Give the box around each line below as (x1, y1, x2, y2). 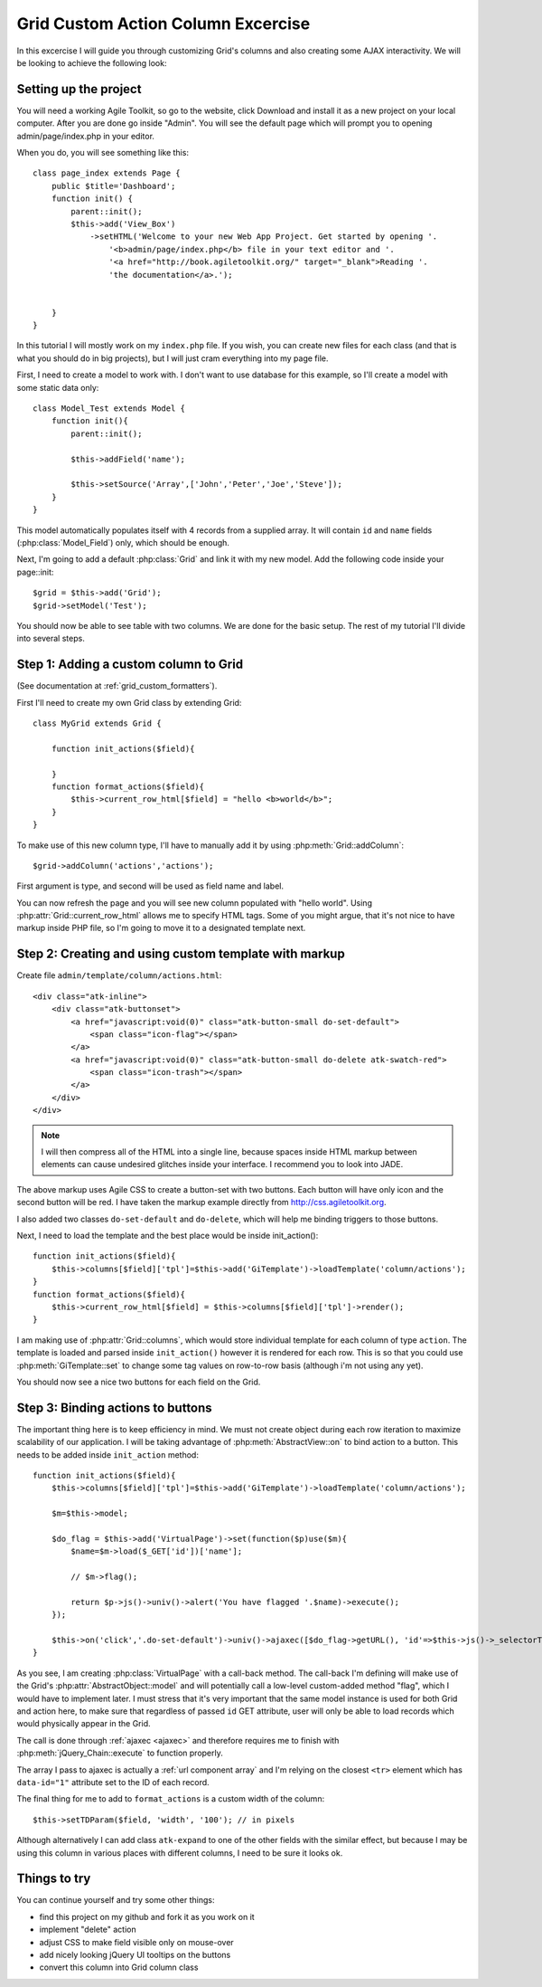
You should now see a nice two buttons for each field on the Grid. (16, 1376, 261, 1387)
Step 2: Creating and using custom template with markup (16, 946, 345, 962)
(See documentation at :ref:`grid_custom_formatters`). (16, 680, 218, 691)
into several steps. (16, 633, 85, 644)
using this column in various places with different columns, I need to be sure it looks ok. (16, 1847, 343, 1859)
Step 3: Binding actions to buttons (16, 1400, 212, 1415)
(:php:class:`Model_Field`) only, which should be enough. (16, 537, 230, 547)
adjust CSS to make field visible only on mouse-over (39, 1936, 234, 1947)
